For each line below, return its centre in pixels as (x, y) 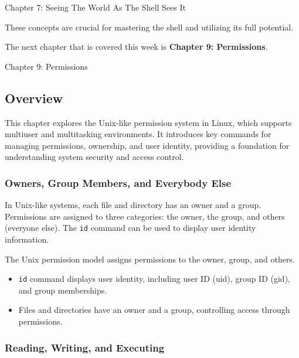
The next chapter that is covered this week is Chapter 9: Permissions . (136, 47)
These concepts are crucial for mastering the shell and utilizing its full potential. (149, 27)
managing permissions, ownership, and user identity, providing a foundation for (147, 145)
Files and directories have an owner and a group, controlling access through (154, 310)
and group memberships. (63, 290)
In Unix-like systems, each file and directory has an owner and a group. (133, 205)
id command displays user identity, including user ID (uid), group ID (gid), (154, 279)
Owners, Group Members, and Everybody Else (118, 183)
